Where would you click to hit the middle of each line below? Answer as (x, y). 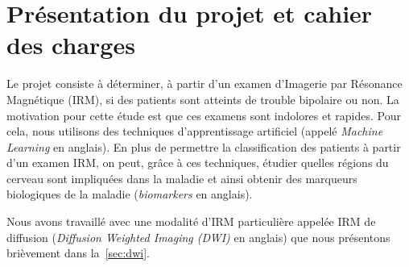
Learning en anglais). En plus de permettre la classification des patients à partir (204, 146)
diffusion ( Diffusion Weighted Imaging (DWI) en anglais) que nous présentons (198, 237)
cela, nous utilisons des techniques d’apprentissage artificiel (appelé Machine (195, 131)
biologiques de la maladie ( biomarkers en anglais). (130, 194)
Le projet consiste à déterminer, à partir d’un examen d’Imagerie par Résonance (204, 83)
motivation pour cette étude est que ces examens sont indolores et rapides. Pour (204, 115)
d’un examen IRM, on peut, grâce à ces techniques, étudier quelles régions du (198, 163)
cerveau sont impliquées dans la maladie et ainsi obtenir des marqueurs (182, 178)
